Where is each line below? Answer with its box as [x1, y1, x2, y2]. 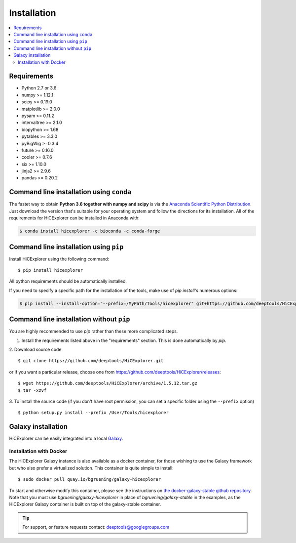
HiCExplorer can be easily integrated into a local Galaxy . [9, 435, 123, 442]
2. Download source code [9, 346, 62, 353]
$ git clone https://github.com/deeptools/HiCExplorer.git [18, 358, 164, 364]
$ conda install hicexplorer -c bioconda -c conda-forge [19, 228, 160, 234]
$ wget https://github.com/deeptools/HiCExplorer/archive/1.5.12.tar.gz [18, 380, 197, 386]
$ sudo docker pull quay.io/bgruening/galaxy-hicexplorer [18, 477, 161, 482]
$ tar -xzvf [18, 387, 47, 393]
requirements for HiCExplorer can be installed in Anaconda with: [9, 215, 140, 221]
